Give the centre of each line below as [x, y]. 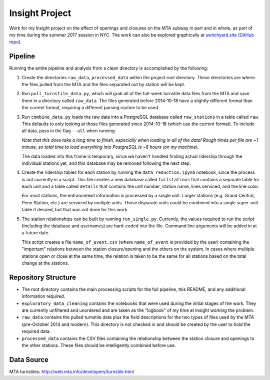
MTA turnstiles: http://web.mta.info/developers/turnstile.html [72, 371]
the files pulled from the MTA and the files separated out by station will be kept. [103, 85]
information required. [43, 296]
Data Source [29, 360]
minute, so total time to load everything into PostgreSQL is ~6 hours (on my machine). [110, 147]
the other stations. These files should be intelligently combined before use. [99, 345]
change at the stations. [45, 263]
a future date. [36, 233]
